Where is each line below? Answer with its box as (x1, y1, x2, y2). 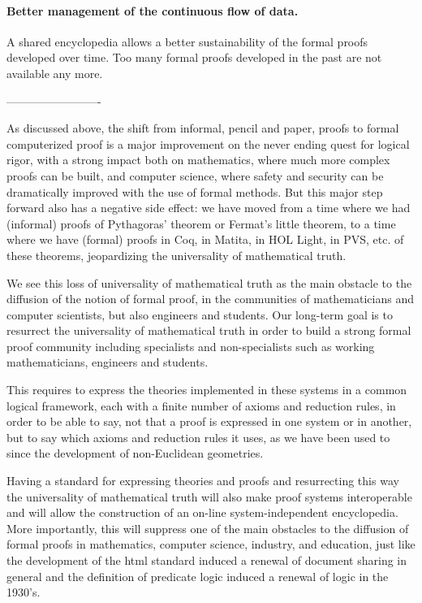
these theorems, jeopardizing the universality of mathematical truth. (6, 246, 347, 263)
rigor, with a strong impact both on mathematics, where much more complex (6, 151, 390, 168)
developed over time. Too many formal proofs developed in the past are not (6, 49, 382, 66)
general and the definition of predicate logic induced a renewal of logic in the (6, 567, 389, 584)
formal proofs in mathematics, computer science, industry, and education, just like (6, 536, 416, 553)
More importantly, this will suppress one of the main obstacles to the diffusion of (6, 519, 409, 536)
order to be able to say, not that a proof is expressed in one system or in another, (6, 413, 412, 430)
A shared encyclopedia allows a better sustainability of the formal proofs (6, 33, 368, 50)
